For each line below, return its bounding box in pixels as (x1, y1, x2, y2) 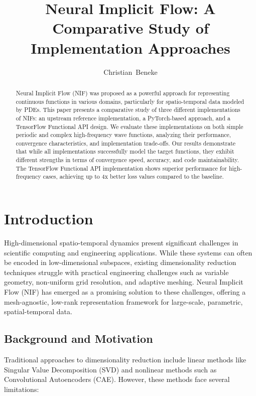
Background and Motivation (4, 331, 153, 346)
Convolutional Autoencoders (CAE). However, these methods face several (4, 374, 230, 384)
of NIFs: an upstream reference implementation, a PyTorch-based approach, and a (16, 113, 230, 122)
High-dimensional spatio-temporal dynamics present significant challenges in (4, 237, 238, 248)
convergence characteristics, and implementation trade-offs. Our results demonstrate (16, 139, 236, 147)
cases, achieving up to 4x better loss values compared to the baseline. (43, 172, 224, 181)
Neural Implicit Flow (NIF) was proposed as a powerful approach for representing (16, 88, 230, 97)
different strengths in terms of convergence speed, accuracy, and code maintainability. (16, 156, 239, 164)
